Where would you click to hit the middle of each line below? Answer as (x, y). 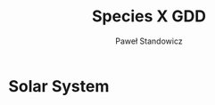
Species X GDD (149, 16)
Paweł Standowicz (149, 41)
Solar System (59, 86)
